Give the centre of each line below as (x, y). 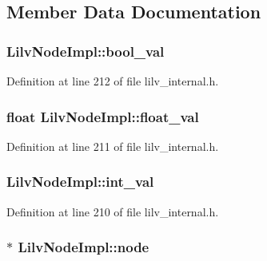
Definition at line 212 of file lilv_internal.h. (113, 81)
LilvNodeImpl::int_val (80, 182)
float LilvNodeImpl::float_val (103, 116)
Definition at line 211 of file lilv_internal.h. (113, 146)
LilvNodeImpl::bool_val (86, 51)
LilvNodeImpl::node (84, 247)
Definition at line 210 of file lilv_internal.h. (113, 211)
